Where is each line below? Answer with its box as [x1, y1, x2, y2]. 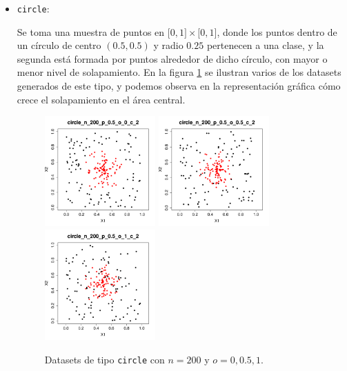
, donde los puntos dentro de [217, 24, 337, 39]
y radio [153, 38, 184, 52]
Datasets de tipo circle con [44, 352, 165, 366]
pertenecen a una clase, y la [206, 38, 324, 52]
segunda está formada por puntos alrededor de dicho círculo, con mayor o [17, 51, 328, 66]
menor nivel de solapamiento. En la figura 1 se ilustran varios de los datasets [17, 65, 341, 79]
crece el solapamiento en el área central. [17, 92, 186, 106]
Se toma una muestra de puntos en [17, 24, 165, 39]
